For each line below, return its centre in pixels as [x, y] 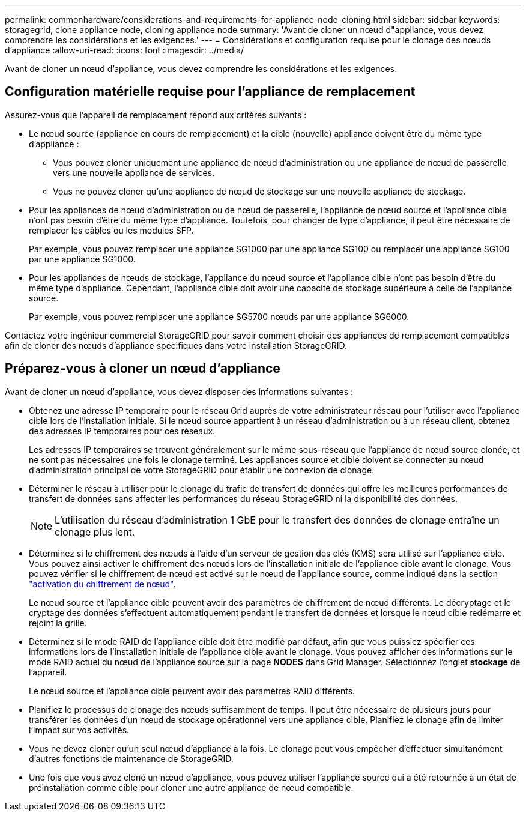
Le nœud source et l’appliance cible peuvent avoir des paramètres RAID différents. [192, 691]
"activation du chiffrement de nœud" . [102, 584]
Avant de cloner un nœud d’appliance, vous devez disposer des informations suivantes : [179, 391]
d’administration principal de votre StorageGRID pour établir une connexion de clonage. [202, 470]
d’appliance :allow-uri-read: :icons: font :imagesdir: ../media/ [125, 50]
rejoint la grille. [58, 623]
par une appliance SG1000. [82, 259]
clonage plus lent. [95, 532]
